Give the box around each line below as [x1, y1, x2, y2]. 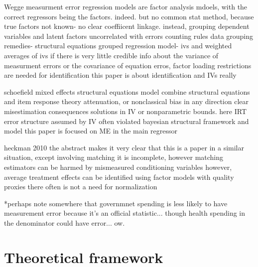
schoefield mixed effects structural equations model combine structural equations [4, 86, 250, 97]
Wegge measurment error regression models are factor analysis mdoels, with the [4, 1, 248, 11]
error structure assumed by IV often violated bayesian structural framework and [4, 116, 249, 126]
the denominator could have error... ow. [4, 217, 125, 228]
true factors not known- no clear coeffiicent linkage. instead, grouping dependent [4, 21, 250, 31]
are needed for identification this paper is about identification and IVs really [4, 70, 237, 80]
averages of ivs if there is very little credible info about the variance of [4, 50, 219, 60]
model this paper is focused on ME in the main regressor [4, 126, 178, 136]
